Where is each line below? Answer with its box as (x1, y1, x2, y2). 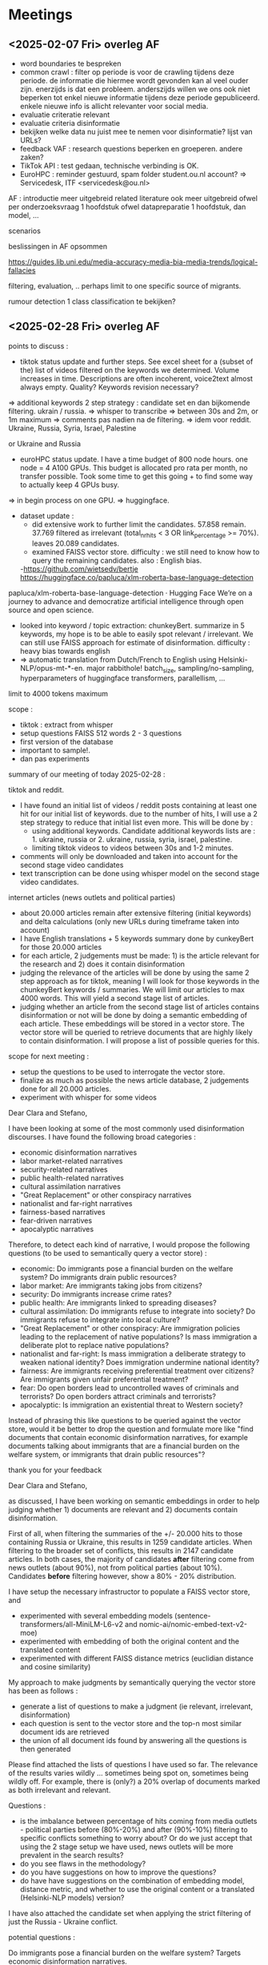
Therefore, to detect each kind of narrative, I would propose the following (8, 1240, 250, 1249)
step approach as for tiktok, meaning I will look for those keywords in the (19, 976, 260, 987)
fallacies (8, 266, 36, 275)
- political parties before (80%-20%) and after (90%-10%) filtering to (19, 1825, 248, 1834)
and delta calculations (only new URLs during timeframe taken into (19, 917, 240, 926)
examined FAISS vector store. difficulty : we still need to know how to (31, 547, 260, 556)
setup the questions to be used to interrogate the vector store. (19, 1067, 226, 1077)
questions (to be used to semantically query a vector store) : (8, 1249, 207, 1258)
